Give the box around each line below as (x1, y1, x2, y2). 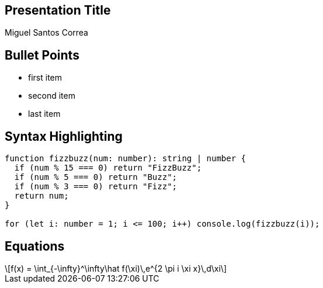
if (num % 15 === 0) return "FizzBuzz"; (14, 163, 202, 173)
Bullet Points (5, 47, 79, 63)
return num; (14, 191, 69, 201)
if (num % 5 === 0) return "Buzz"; (14, 172, 178, 182)
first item (28, 72, 62, 83)
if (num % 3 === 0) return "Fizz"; (14, 182, 178, 192)
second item (28, 91, 75, 101)
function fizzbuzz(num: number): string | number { (5, 154, 246, 164)
